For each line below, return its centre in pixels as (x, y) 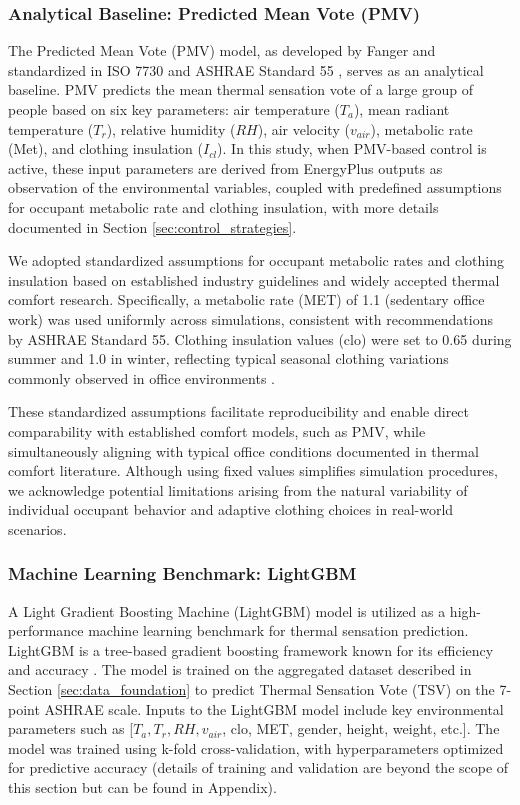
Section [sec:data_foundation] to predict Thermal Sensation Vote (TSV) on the (251, 689)
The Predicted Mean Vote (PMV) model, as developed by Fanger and (222, 50)
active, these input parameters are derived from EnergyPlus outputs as (225, 167)
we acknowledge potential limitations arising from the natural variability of (238, 489)
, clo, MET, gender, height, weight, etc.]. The (361, 728)
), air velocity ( (303, 128)
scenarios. (37, 528)
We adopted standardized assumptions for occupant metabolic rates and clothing (256, 260)
